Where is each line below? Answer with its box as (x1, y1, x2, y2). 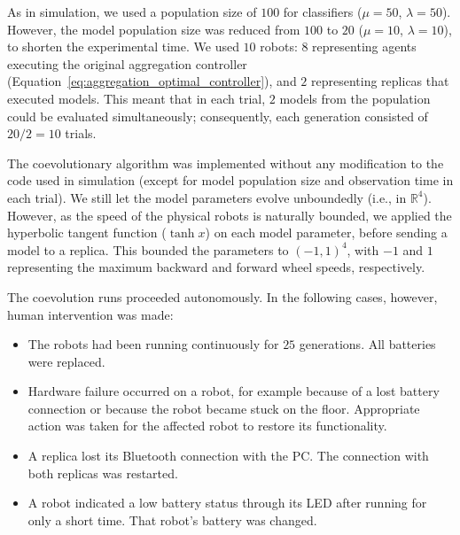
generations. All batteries (299, 335, 436, 353)
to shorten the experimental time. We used (7, 37, 239, 56)
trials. (65, 124, 97, 143)
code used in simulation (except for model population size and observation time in (7, 171, 454, 190)
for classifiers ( (283, 3, 363, 20)
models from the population (279, 89, 431, 107)
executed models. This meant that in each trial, (7, 89, 266, 107)
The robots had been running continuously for (27, 335, 279, 353)
